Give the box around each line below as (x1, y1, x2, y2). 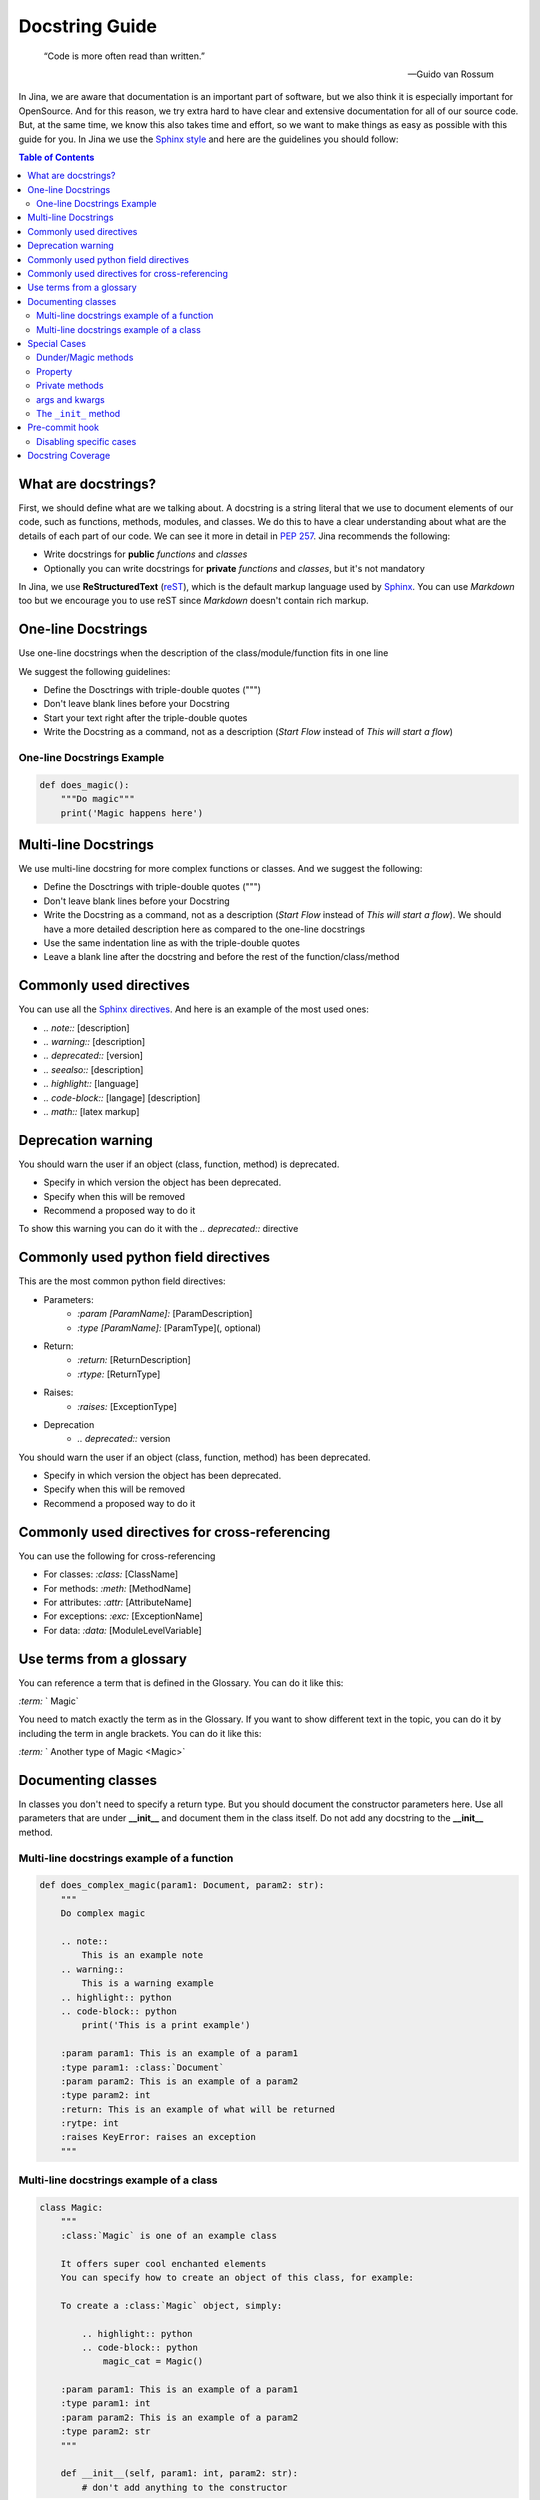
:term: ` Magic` (18, 1695, 79, 1707)
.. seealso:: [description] (43, 1063, 144, 1075)
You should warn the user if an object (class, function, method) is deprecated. (18, 1158, 340, 1170)
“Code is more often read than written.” (43, 50, 205, 62)
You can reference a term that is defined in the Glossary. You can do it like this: (18, 1676, 344, 1689)
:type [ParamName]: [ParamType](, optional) (77, 1321, 262, 1334)
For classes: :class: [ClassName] (43, 1568, 179, 1580)
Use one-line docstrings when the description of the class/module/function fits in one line (18, 647, 389, 659)
